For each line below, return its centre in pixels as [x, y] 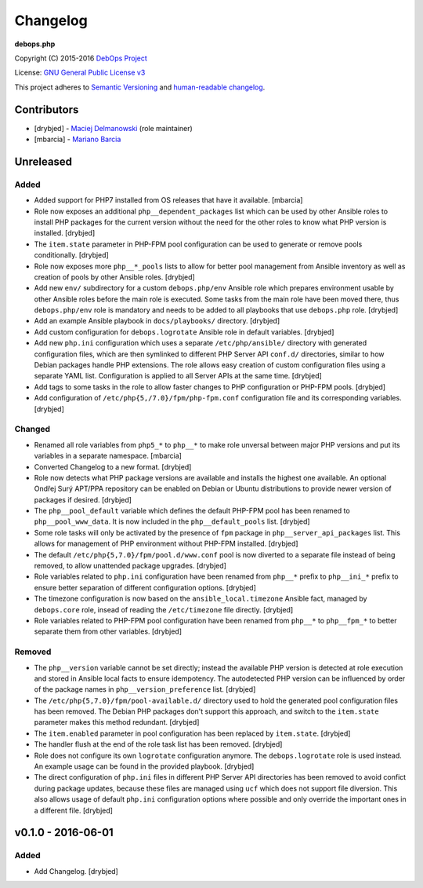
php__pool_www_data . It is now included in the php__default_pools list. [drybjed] [172, 521]
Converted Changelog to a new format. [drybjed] [113, 466]
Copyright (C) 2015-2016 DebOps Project [81, 58]
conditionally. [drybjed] [71, 255]
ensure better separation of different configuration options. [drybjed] [145, 587]
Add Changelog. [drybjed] [76, 871]
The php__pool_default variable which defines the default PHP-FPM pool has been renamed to [192, 511]
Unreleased [43, 161]
